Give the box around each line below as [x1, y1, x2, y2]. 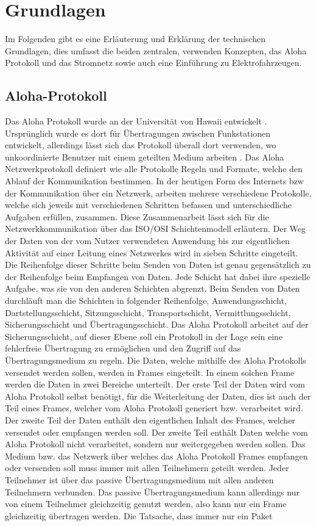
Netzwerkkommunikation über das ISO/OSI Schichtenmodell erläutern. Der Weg [5, 222, 306, 235]
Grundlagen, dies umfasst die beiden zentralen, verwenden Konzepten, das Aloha [5, 44, 307, 57]
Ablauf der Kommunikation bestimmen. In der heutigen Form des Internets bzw [5, 175, 304, 187]
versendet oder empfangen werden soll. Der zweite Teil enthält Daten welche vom [5, 425, 308, 438]
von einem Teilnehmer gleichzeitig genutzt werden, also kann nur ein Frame [5, 497, 287, 510]
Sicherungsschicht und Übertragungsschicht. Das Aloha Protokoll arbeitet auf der [5, 318, 309, 331]
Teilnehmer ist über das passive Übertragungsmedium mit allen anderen [5, 473, 274, 486]
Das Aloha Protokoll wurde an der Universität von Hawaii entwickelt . [5, 115, 267, 128]
